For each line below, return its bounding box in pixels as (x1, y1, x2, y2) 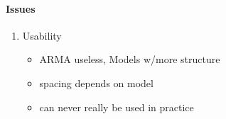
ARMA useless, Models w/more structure (39, 52, 220, 67)
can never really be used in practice (39, 99, 194, 114)
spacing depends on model (39, 75, 154, 90)
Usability (22, 28, 62, 42)
